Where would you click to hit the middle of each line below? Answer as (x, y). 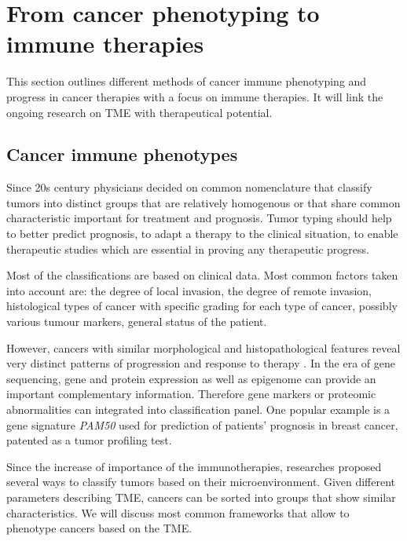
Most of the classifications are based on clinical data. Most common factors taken (202, 275)
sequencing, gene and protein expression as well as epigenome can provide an (191, 378)
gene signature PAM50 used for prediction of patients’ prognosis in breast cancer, (202, 424)
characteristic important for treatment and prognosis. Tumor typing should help (199, 218)
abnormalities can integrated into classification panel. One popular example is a (198, 409)
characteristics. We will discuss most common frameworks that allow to (178, 512)
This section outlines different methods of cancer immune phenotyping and (187, 81)
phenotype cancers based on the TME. (99, 528)
